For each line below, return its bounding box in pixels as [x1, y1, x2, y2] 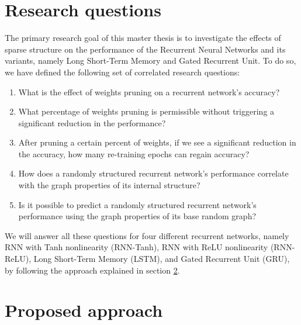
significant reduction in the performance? [18, 116, 166, 129]
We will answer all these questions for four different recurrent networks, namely [5, 229, 289, 241]
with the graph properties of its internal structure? [18, 179, 200, 191]
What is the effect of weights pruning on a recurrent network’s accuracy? [18, 85, 280, 98]
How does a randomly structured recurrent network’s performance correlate [18, 167, 289, 179]
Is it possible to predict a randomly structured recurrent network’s [18, 198, 257, 210]
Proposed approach [5, 298, 163, 322]
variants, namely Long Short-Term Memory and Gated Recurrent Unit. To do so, [5, 54, 296, 67]
